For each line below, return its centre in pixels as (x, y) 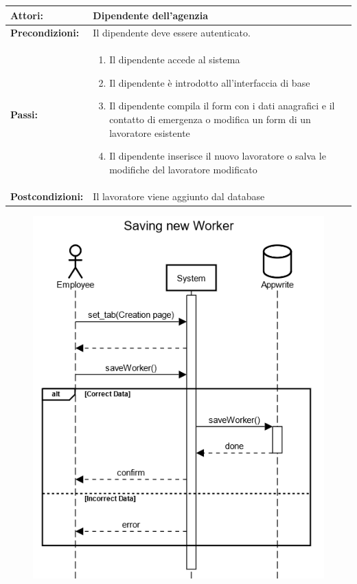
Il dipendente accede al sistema (175, 60)
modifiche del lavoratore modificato (183, 169)
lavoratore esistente (150, 132)
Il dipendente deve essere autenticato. (172, 33)
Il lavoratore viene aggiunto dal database (179, 196)
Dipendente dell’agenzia (151, 15)
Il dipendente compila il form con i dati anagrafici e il (222, 106)
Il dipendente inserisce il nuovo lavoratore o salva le (218, 156)
